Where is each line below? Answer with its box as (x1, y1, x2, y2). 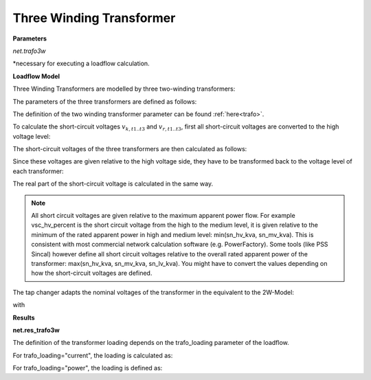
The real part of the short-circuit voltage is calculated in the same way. (12, 179, 213, 188)
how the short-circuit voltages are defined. (31, 269, 153, 278)
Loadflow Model (12, 72, 60, 80)
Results (12, 313, 35, 322)
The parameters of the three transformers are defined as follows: (12, 97, 197, 106)
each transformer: (12, 167, 65, 175)
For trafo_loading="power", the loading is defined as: (12, 364, 163, 372)
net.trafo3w (12, 47, 46, 55)
